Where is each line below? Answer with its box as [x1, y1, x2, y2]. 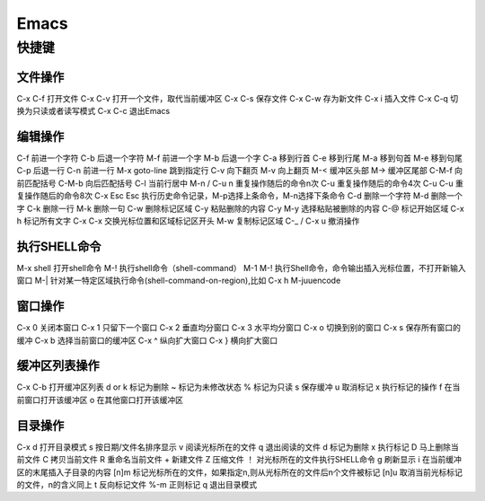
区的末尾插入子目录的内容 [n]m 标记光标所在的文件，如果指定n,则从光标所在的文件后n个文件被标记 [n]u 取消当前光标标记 [16, 467, 463, 478]
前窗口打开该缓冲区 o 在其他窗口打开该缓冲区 [16, 394, 184, 405]
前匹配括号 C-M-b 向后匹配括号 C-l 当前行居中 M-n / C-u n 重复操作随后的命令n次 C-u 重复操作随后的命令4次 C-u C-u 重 [16, 178, 464, 189]
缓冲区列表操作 [16, 358, 100, 374]
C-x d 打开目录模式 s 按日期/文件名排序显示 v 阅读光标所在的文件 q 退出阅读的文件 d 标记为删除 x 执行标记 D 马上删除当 [16, 441, 459, 453]
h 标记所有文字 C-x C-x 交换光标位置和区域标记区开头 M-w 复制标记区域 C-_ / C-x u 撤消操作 [16, 215, 360, 226]
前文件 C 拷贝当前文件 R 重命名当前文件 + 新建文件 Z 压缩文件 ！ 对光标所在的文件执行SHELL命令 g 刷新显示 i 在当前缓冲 [16, 454, 463, 465]
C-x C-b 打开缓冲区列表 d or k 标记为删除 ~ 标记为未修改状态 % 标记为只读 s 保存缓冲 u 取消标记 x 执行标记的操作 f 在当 [16, 382, 461, 392]
